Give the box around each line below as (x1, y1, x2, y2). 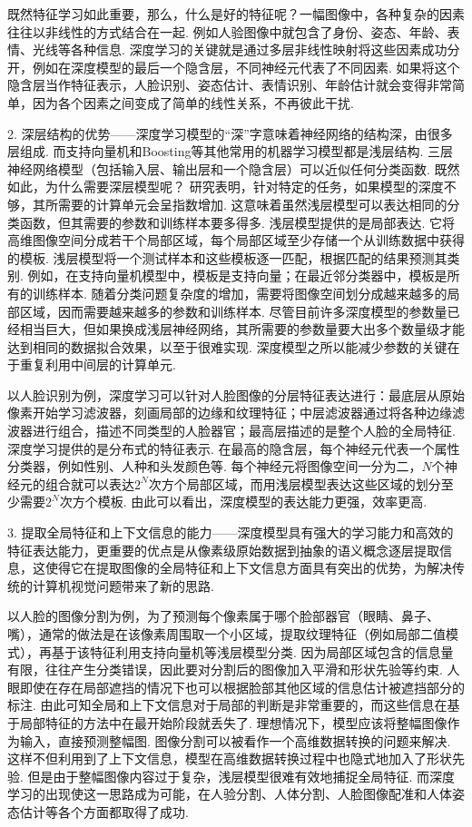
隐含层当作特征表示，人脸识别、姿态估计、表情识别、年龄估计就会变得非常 (7, 75, 452, 94)
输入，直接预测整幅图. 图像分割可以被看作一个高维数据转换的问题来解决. (19, 731, 451, 750)
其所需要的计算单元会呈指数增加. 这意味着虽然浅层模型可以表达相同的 (32, 194, 447, 213)
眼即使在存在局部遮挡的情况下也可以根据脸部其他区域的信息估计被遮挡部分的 (7, 677, 465, 696)
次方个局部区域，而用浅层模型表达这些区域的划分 (148, 474, 441, 493)
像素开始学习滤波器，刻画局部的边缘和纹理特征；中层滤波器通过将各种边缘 (7, 403, 452, 422)
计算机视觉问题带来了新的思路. (32, 576, 214, 595)
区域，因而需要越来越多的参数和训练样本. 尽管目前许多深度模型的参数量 (19, 301, 447, 320)
